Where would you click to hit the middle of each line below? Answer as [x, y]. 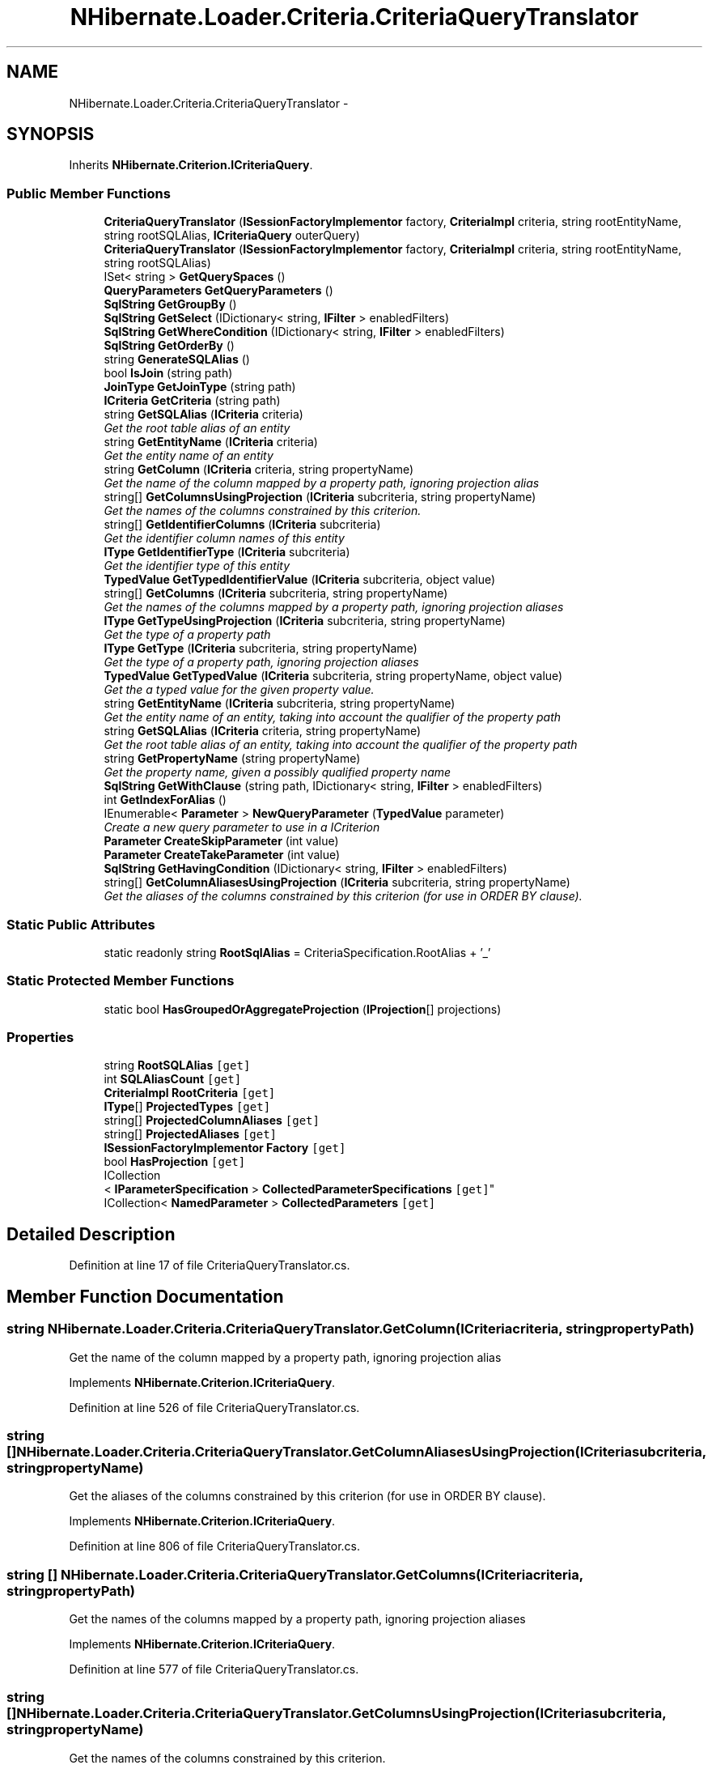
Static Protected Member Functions [121, 981]
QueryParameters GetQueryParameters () [218, 291]
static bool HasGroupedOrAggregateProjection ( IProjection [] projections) [303, 1009]
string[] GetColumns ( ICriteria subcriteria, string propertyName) [276, 593]
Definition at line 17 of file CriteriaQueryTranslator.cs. [210, 1265]
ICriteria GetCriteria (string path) [192, 401]
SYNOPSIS [51, 134]
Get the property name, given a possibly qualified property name [278, 772]
